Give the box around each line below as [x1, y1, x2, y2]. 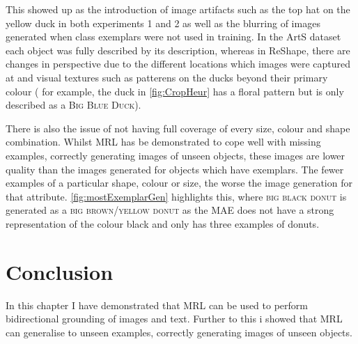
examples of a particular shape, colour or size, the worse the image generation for [6, 175, 352, 190]
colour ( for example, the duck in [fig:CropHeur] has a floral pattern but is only [6, 84, 344, 98]
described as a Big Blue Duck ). [6, 97, 141, 112]
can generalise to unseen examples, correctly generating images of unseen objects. [6, 325, 352, 339]
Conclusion [6, 257, 114, 286]
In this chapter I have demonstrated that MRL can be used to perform [6, 297, 308, 312]
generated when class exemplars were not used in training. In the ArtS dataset [6, 29, 341, 44]
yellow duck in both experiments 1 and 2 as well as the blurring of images [6, 15, 320, 30]
